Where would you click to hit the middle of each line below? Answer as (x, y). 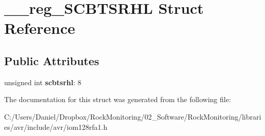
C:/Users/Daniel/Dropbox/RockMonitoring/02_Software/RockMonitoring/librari (133, 116)
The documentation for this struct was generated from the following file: (118, 99)
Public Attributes (52, 60)
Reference (40, 28)
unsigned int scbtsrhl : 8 (43, 82)
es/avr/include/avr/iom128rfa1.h (56, 127)
